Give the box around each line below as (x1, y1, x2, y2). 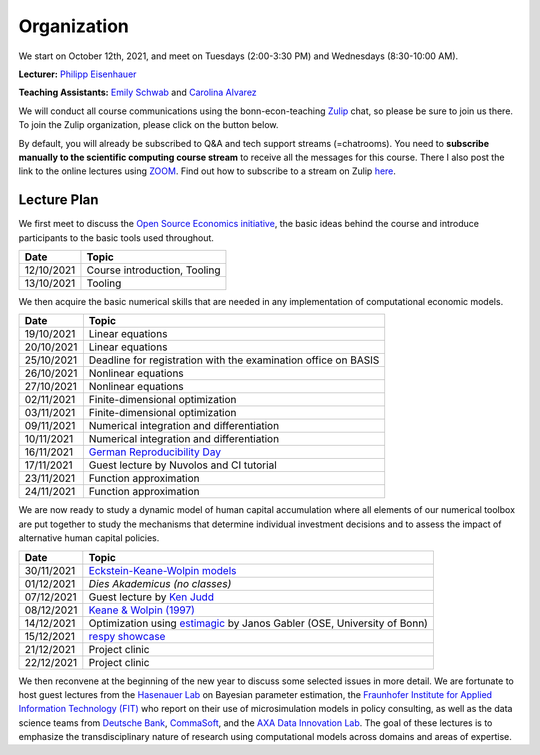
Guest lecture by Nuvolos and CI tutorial (88, 458, 277, 472)
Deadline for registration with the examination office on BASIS (88, 353, 380, 367)
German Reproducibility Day (88, 445, 222, 459)
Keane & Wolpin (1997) (88, 603, 195, 617)
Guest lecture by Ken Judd (88, 590, 215, 604)
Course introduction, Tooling (86, 263, 221, 277)
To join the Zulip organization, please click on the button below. (18, 119, 279, 131)
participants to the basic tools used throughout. (18, 231, 215, 244)
